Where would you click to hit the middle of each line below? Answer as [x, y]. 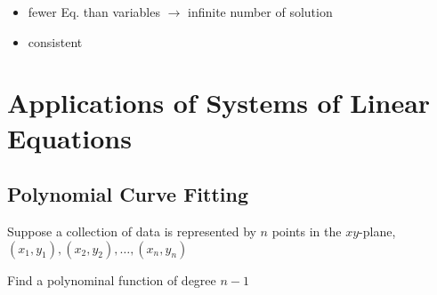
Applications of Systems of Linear [219, 103]
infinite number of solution [260, 12]
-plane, [377, 231]
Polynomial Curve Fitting [128, 194]
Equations [69, 137]
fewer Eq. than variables [94, 12]
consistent [55, 41]
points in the [307, 231]
